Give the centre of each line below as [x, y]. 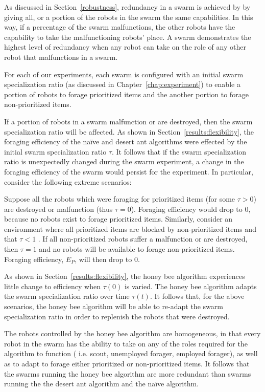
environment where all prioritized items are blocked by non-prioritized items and [130, 228]
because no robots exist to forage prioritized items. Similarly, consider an [118, 219]
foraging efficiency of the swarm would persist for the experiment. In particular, [129, 171]
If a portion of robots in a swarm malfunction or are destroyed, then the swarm [128, 121]
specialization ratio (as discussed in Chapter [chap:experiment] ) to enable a [122, 84]
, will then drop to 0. [107, 259]
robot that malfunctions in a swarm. [61, 57]
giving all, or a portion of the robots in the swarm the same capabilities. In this [129, 17]
